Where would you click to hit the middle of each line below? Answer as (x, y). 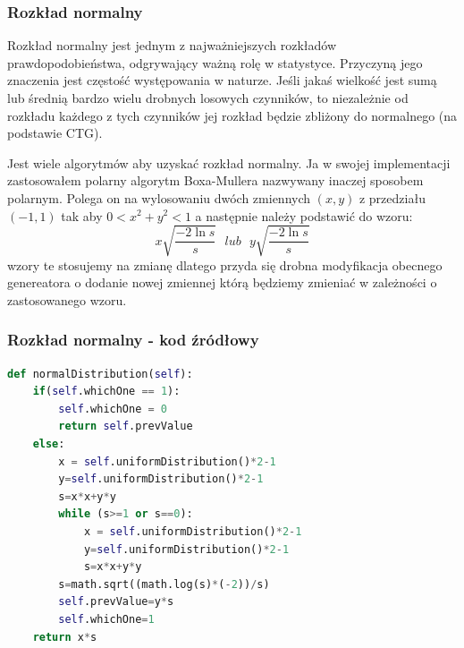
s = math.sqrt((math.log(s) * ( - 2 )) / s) (164, 584)
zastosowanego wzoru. (67, 299)
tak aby (82, 215)
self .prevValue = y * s (116, 602)
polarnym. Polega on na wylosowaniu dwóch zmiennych (159, 197)
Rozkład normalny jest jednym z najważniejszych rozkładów (172, 45)
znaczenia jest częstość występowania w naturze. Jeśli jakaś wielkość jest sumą (222, 80)
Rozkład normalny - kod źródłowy (133, 340)
